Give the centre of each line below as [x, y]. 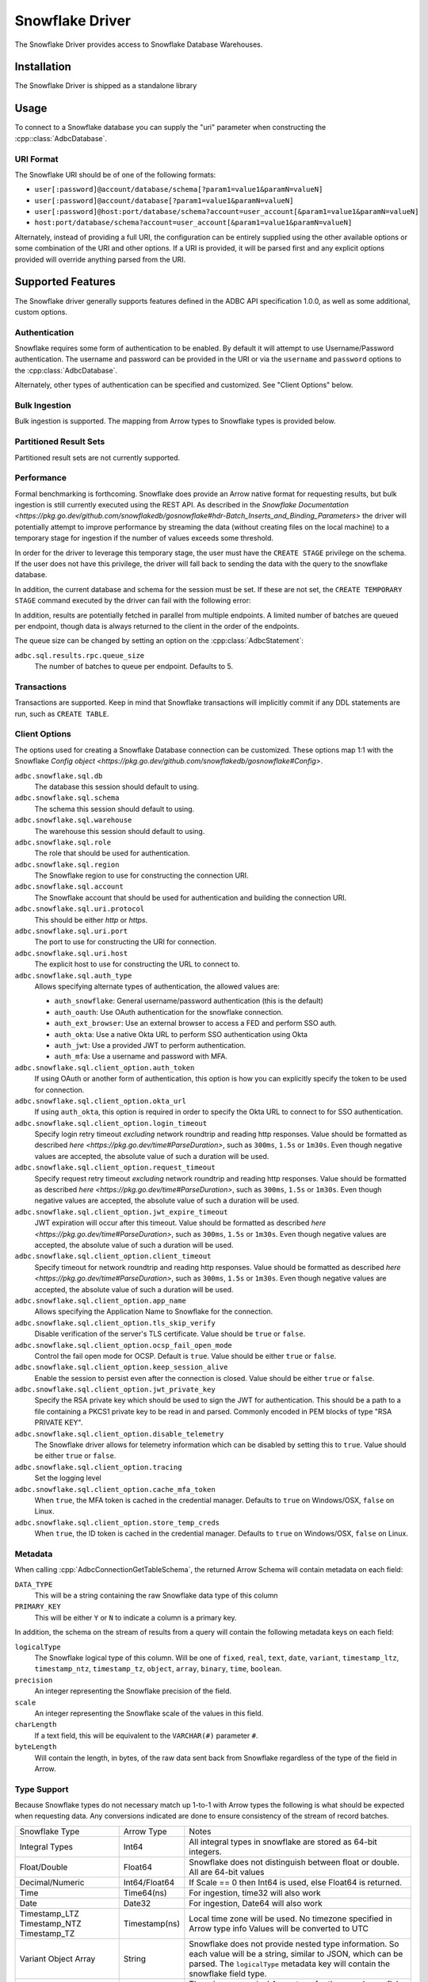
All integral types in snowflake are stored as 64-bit [283, 1842]
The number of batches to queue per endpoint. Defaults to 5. [134, 667]
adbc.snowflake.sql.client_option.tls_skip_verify [115, 1323]
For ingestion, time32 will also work [255, 1892]
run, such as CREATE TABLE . [62, 714]
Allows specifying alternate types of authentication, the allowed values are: [157, 986]
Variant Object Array [57, 1958]
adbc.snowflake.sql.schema [67, 798]
